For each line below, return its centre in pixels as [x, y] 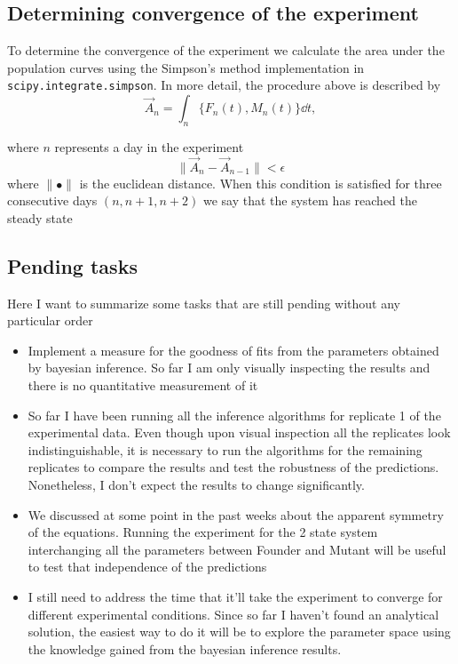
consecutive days [52, 200]
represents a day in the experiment [149, 146]
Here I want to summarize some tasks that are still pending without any [204, 303]
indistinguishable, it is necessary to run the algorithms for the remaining [225, 449]
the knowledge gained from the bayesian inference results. [185, 648]
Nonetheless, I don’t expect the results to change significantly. [196, 484]
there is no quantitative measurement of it [143, 385]
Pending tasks [72, 265]
